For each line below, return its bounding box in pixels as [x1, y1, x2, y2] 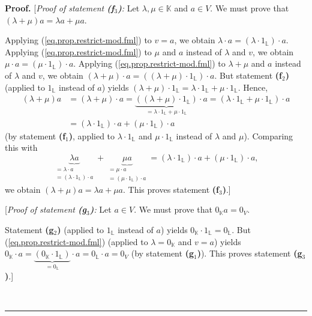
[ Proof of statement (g [5, 203, 87, 216]
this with [5, 141, 38, 154]
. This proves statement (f [123, 183, 219, 195]
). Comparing [244, 129, 293, 142]
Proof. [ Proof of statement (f [5, 2, 115, 14]
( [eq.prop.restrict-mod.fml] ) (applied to [5, 235, 148, 248]
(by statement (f [5, 129, 66, 142]
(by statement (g [131, 247, 194, 260]
